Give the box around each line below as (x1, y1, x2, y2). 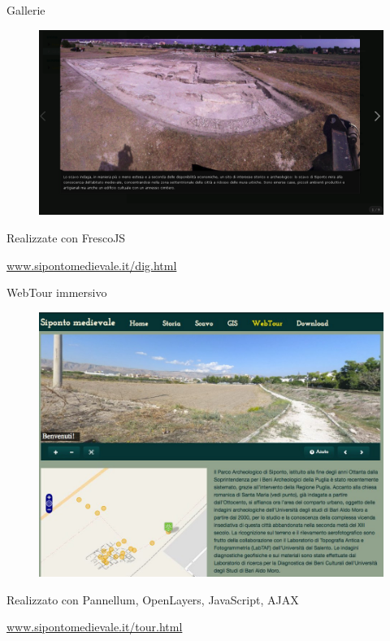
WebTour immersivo (6, 284, 107, 301)
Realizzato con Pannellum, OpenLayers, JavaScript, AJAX (6, 591, 299, 608)
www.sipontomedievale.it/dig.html (6, 256, 177, 273)
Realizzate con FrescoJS (6, 229, 126, 246)
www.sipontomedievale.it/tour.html (6, 618, 183, 635)
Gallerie (6, 2, 45, 18)
